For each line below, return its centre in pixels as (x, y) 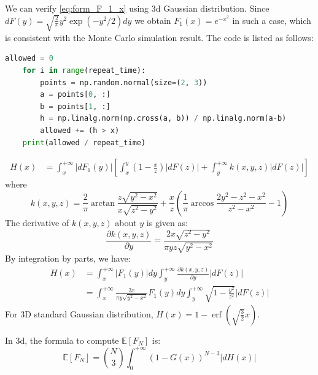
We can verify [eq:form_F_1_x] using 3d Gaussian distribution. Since (137, 8)
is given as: (167, 222)
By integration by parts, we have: (68, 258)
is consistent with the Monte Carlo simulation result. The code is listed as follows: (159, 37)
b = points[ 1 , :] (75, 106)
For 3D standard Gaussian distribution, (79, 313)
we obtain (153, 20)
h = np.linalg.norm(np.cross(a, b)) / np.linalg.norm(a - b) (163, 119)
